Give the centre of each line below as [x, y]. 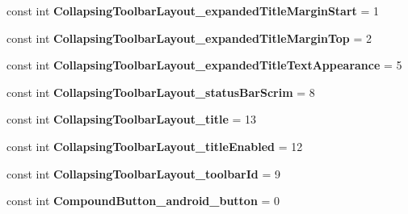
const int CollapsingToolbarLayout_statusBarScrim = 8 [161, 92]
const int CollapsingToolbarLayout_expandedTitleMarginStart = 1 [193, 10]
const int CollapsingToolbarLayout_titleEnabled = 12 [155, 146]
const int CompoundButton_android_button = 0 [143, 201]
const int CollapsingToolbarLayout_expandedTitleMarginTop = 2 [189, 38]
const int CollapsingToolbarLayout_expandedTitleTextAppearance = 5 [204, 65]
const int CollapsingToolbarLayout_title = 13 [132, 119]
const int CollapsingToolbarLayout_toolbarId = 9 [143, 173]
